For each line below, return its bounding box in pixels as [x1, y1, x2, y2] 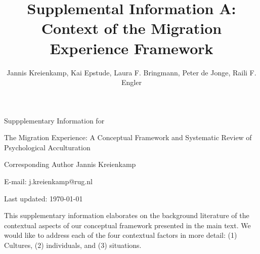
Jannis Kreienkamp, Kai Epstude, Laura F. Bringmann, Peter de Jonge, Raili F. [7, 67, 256, 77]
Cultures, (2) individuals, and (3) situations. [4, 240, 142, 250]
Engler [121, 77, 142, 88]
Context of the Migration [41, 18, 222, 38]
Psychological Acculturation [4, 142, 91, 152]
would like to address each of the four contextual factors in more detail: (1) [4, 230, 237, 240]
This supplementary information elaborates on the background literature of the [4, 210, 249, 221]
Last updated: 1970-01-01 [4, 193, 83, 203]
